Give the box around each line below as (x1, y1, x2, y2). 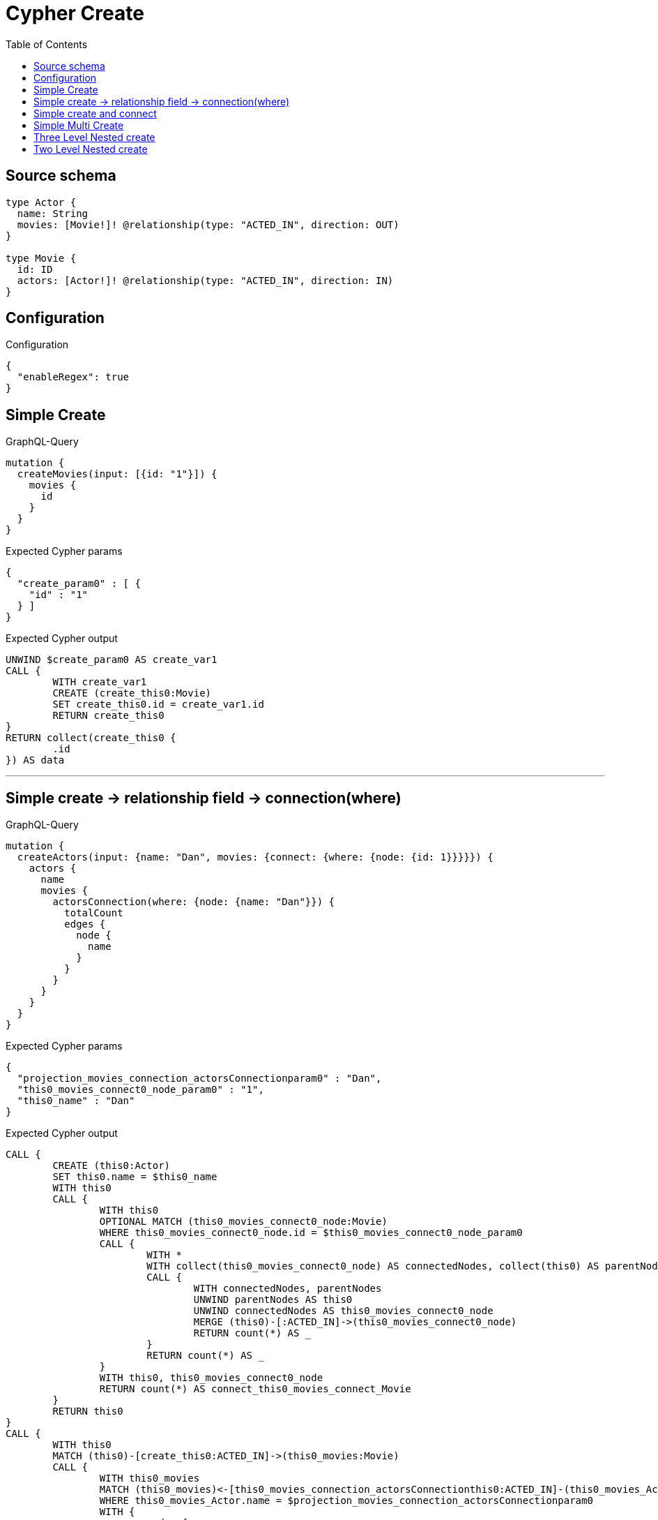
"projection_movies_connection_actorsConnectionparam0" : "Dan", (17, 1073, 382, 1085)
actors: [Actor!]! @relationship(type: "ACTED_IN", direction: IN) (17, 274, 394, 286)
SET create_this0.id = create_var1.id (52, 699, 264, 710)
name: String (17, 207, 89, 219)
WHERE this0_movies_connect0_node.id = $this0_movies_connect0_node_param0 (99, 1227, 523, 1239)
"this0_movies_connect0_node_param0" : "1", (17, 1084, 264, 1096)
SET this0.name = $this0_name (52, 1171, 217, 1183)
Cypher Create (6, 1, 144, 25)
